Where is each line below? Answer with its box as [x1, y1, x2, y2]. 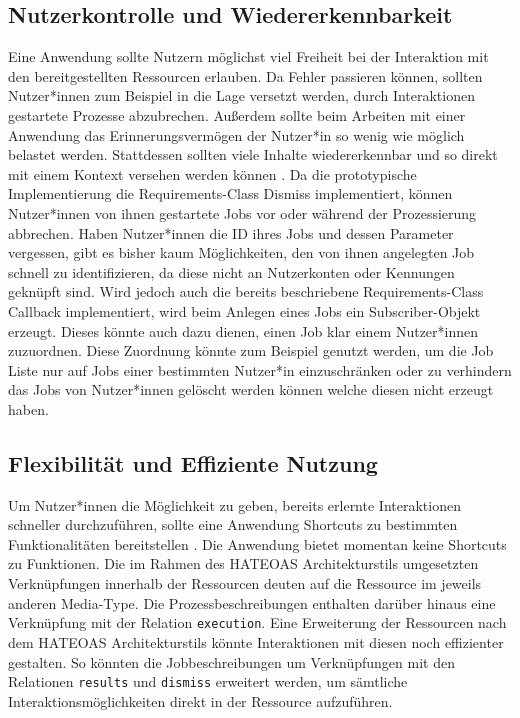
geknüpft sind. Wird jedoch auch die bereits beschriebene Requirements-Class [8, 281, 484, 302]
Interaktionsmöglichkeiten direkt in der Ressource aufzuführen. [8, 690, 393, 711]
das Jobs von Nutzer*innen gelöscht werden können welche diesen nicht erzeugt [8, 379, 494, 400]
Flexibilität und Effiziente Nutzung [8, 447, 378, 478]
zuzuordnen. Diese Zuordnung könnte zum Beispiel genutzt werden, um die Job [8, 340, 494, 361]
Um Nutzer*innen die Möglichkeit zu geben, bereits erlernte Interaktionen [8, 494, 461, 515]
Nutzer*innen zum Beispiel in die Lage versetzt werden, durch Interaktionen [8, 85, 475, 106]
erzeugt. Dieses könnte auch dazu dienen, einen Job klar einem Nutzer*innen [8, 320, 479, 341]
